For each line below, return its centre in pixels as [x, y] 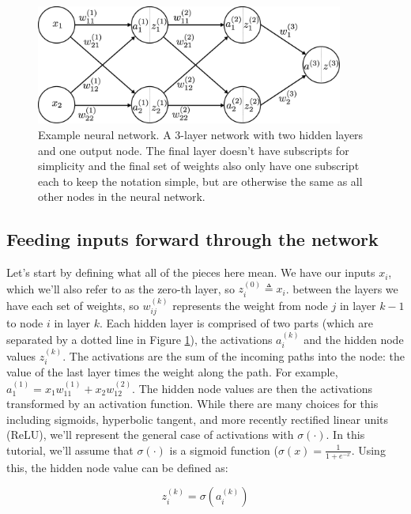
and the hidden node [354, 339]
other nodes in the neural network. [122, 197]
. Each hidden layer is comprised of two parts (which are [236, 323]
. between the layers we [342, 288]
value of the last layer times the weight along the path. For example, [172, 372]
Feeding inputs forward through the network [192, 239]
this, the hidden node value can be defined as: [117, 467]
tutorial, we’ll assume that [70, 450]
